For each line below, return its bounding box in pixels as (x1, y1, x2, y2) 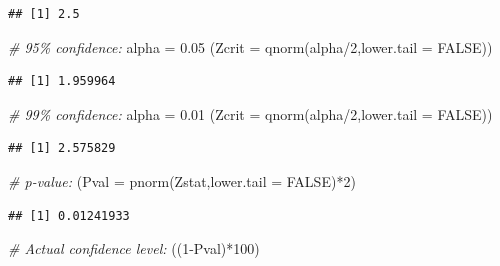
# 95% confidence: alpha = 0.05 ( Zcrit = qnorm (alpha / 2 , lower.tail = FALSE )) (8, 36, 493, 57)
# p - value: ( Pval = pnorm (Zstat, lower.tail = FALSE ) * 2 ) (8, 170, 356, 191)
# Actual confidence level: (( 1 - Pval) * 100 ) (8, 238, 260, 259)
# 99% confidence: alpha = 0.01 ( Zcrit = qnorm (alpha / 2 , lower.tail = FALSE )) (8, 103, 493, 124)
